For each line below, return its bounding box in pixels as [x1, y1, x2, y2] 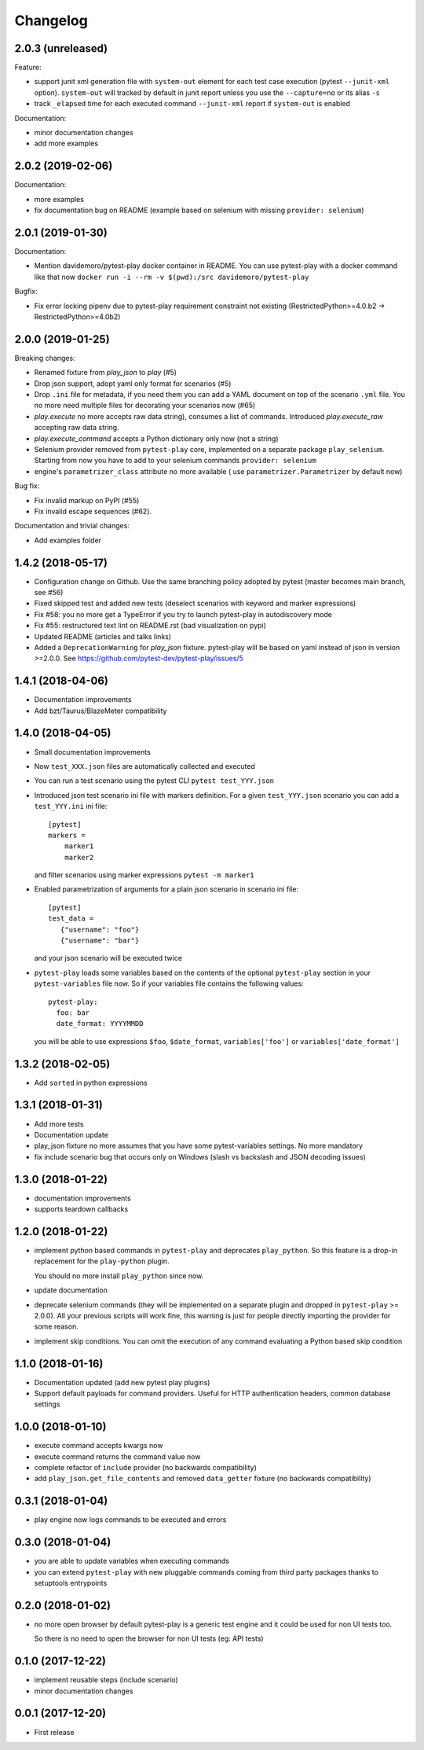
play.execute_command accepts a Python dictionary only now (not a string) [34, 433, 279, 443]
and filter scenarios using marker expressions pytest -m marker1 [34, 870, 254, 880]
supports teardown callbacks [34, 1204, 129, 1214]
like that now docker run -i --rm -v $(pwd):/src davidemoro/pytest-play [34, 272, 309, 281]
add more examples [34, 138, 98, 149]
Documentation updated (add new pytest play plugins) [34, 1377, 210, 1387]
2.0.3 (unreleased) [14, 42, 108, 55]
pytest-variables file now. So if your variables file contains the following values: [34, 979, 304, 988]
